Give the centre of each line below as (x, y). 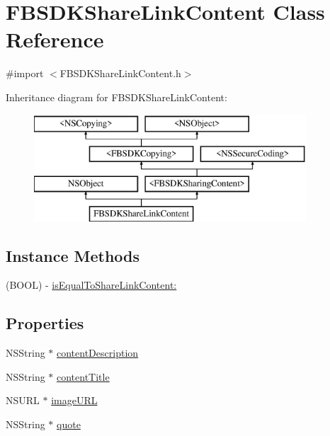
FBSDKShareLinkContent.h (120, 73)
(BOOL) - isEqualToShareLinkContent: (91, 285)
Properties (45, 323)
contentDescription (98, 353)
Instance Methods (73, 255)
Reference (55, 39)
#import (25, 73)
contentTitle (83, 376)
